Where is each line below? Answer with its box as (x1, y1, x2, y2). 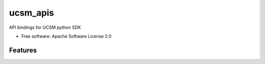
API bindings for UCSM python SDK (9, 24, 81, 30)
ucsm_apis (9, 7, 54, 18)
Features (9, 46, 37, 54)
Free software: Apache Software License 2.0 (21, 33, 112, 39)
